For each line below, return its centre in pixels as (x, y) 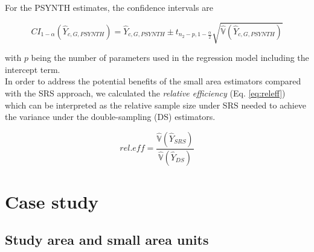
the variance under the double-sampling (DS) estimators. (110, 117)
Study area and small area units (107, 240)
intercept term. (33, 69)
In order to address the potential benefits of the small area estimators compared (153, 81)
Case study (52, 201)
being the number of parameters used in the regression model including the (170, 58)
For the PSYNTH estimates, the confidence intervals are (109, 7)
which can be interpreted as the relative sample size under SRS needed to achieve (156, 105)
